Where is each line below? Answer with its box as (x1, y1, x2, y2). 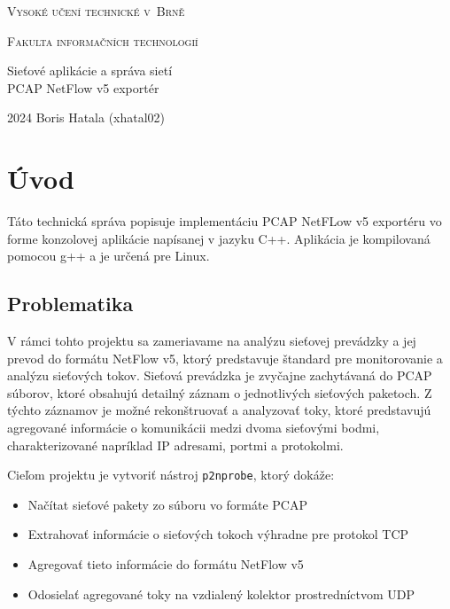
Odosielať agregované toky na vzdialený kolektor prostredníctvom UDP (27, 584, 415, 603)
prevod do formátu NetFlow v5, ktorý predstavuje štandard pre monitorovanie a (7, 348, 443, 367)
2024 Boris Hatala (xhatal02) (7, 108, 166, 127)
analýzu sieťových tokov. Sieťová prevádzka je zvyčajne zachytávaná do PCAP (7, 366, 432, 385)
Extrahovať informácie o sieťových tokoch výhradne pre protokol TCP (27, 525, 409, 543)
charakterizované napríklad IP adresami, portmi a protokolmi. (7, 435, 344, 454)
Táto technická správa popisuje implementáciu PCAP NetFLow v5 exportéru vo (7, 212, 442, 230)
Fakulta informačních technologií (7, 31, 198, 50)
